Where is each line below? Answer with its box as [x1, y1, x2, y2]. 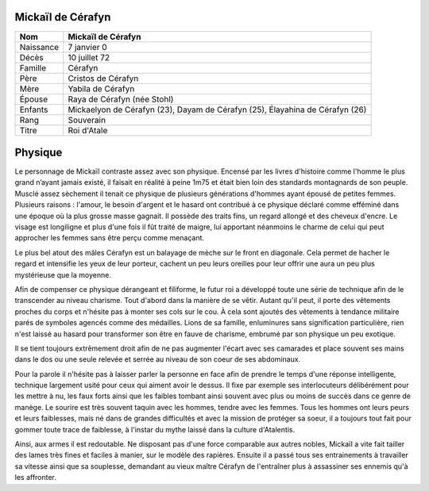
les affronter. [14, 473, 57, 482]
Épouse [19, 94, 48, 105]
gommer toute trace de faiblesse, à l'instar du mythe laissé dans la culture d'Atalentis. [14, 424, 296, 434]
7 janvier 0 [68, 41, 107, 52]
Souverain [68, 114, 106, 125]
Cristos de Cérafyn [68, 72, 139, 83]
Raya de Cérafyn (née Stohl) [68, 94, 174, 105]
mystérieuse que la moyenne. [14, 270, 111, 279]
